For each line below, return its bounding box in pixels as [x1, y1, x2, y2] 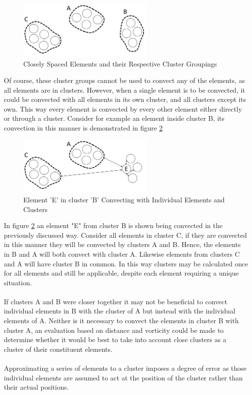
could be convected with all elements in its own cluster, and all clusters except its [4, 94, 246, 104]
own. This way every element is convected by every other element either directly [4, 103, 242, 114]
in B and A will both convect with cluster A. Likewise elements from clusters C [4, 248, 240, 259]
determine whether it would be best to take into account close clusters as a [4, 334, 226, 345]
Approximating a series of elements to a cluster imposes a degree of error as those [4, 363, 247, 373]
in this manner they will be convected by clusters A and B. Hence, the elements [4, 239, 241, 249]
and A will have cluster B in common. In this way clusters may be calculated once [4, 258, 248, 268]
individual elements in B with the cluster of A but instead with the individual [4, 306, 236, 316]
